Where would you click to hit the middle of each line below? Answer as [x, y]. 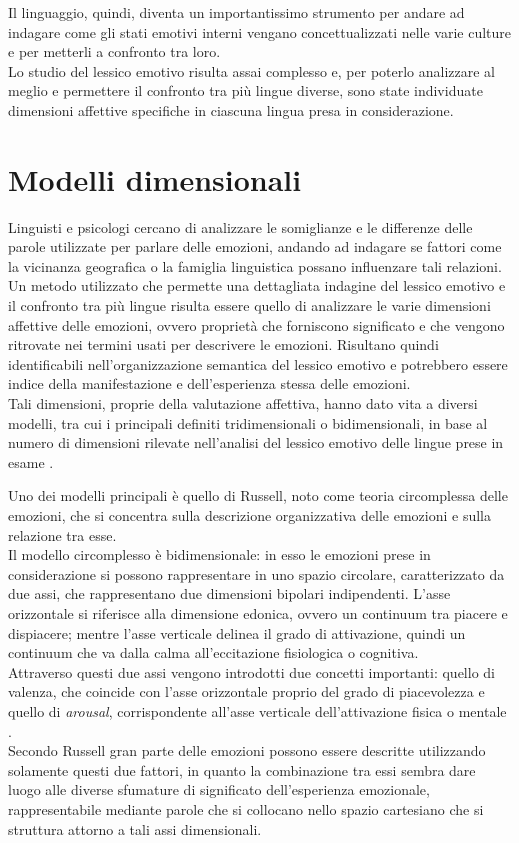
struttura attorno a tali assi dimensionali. [135, 828]
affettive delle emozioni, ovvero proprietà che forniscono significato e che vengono [256, 324]
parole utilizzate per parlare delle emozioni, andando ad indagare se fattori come [255, 246]
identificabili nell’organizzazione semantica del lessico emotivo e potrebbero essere [258, 363]
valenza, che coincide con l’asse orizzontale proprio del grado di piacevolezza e [246, 691]
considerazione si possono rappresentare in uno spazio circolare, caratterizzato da [256, 573]
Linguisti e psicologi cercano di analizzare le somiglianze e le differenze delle [240, 226]
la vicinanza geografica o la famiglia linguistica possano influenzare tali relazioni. [255, 265]
